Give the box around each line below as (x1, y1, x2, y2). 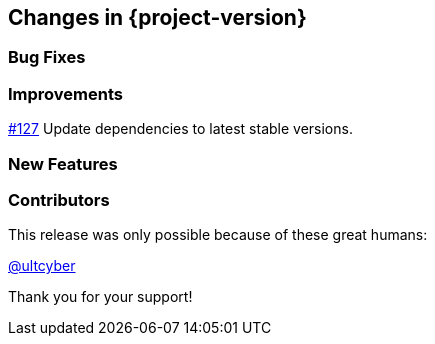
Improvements (8, 83, 123, 104)
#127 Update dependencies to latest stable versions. (8, 120, 353, 138)
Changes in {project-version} (8, 5, 307, 30)
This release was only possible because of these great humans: (8, 226, 428, 244)
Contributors (8, 189, 110, 210)
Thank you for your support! (8, 288, 193, 306)
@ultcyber (8, 257, 76, 275)
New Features (8, 153, 118, 174)
